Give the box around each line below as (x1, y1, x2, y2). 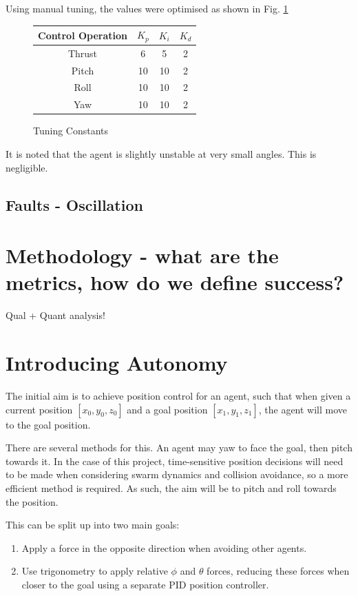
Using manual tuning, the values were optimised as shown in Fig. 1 (6, 1, 288, 15)
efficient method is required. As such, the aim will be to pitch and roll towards (6, 480, 337, 495)
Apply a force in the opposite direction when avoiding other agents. (21, 540, 307, 555)
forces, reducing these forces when (207, 564, 350, 578)
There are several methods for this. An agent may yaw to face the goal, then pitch (6, 440, 352, 455)
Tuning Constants (33, 123, 109, 138)
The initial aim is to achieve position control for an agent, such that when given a (6, 389, 351, 403)
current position (6, 402, 73, 416)
